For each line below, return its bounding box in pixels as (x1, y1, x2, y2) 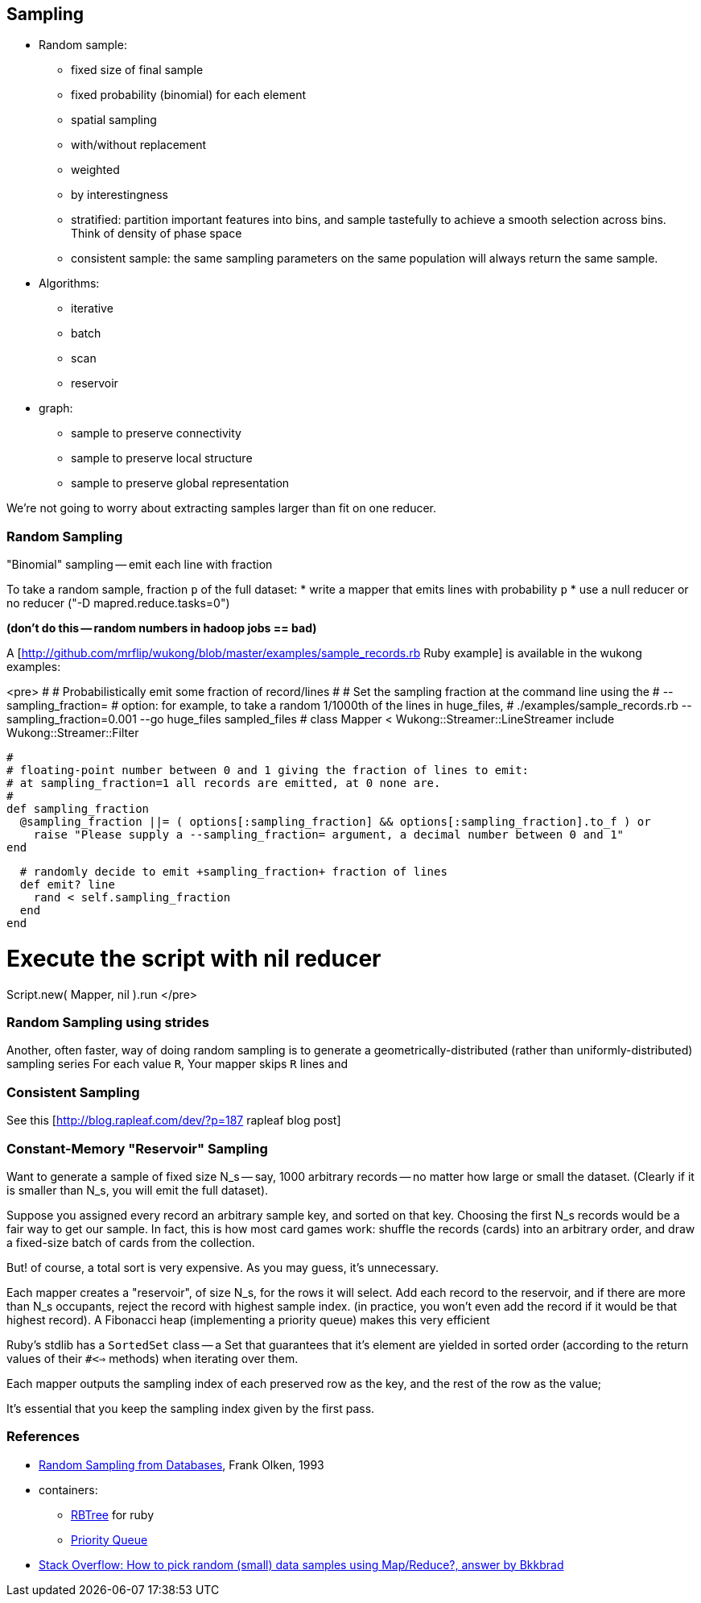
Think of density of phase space (71, 226, 242, 241)
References (6, 1428, 80, 1445)
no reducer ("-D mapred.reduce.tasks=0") (6, 596, 230, 611)
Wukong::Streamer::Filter (6, 726, 139, 740)
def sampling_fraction (6, 802, 150, 816)
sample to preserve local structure (71, 451, 253, 466)
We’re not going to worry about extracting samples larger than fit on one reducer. (6, 501, 437, 516)
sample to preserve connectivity (71, 426, 241, 441)
